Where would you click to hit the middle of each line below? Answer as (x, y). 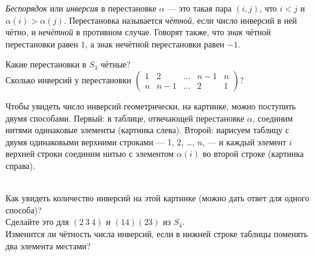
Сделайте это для (37, 222)
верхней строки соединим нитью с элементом (90, 154)
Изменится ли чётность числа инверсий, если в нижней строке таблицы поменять (157, 233)
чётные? (115, 64)
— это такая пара (200, 8)
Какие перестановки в (46, 64)
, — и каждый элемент (244, 141)
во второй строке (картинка (253, 154)
